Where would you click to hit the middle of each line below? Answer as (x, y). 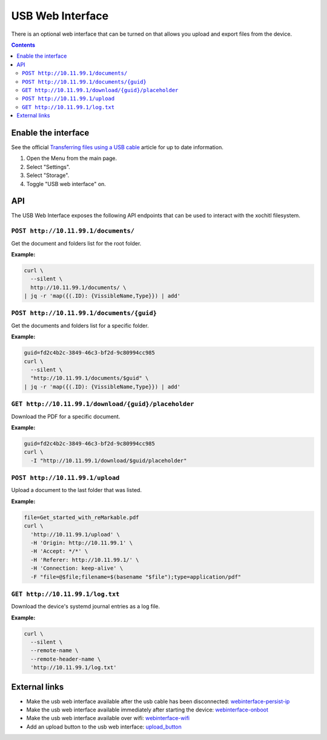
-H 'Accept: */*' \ (59, 551)
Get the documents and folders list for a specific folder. (80, 325)
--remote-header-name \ (66, 659)
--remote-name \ (54, 651)
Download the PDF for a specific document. (66, 416)
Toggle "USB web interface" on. (66, 184)
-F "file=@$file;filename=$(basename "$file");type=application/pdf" (136, 577)
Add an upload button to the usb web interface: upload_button (104, 727)
